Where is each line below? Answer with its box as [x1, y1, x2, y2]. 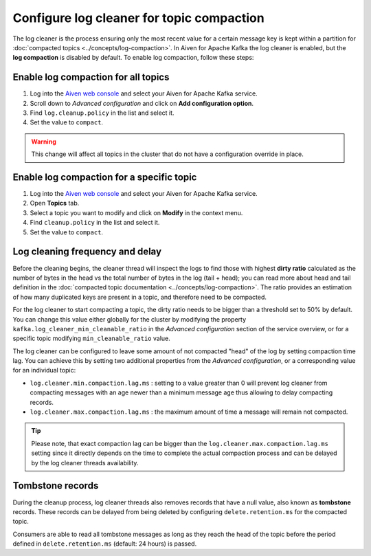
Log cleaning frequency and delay [12, 246, 161, 258]
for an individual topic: [12, 366, 76, 375]
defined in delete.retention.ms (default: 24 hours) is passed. [12, 540, 197, 548]
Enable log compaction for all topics [12, 71, 170, 83]
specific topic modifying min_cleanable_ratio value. [12, 334, 171, 343]
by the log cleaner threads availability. [31, 458, 139, 467]
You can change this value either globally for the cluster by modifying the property [12, 315, 247, 323]
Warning [31, 137, 56, 146]
